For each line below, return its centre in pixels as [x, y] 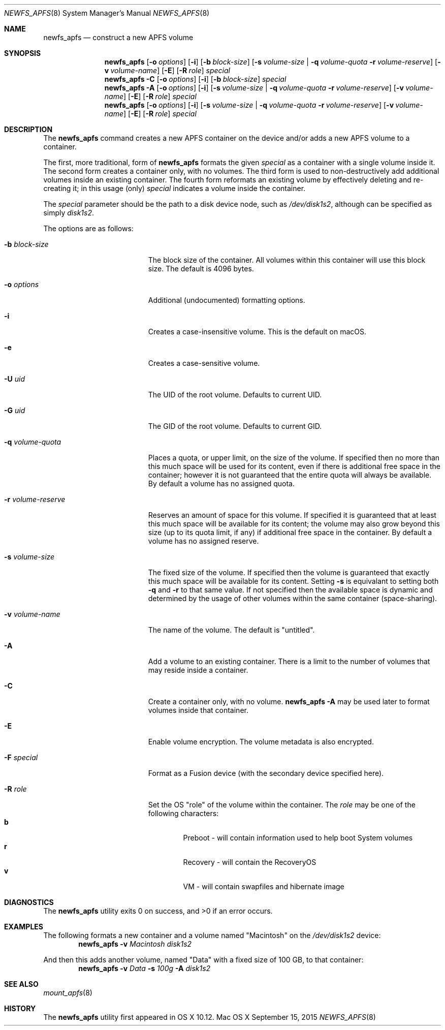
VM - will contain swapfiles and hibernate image [264, 886]
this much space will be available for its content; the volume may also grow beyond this [294, 524]
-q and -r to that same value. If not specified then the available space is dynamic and [290, 590]
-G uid [15, 410]
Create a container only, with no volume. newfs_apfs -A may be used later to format [289, 701]
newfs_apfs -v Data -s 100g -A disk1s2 [145, 968]
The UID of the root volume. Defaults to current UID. [235, 395]
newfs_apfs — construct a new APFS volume [118, 37]
